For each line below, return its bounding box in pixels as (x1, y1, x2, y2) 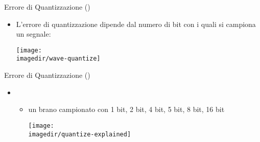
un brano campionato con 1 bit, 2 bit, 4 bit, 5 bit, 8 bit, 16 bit (28, 104, 225, 115)
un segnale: (16, 29, 51, 39)
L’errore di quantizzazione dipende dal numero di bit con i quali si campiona (16, 18, 256, 29)
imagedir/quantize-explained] (28, 130, 131, 138)
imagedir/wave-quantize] (16, 55, 101, 63)
